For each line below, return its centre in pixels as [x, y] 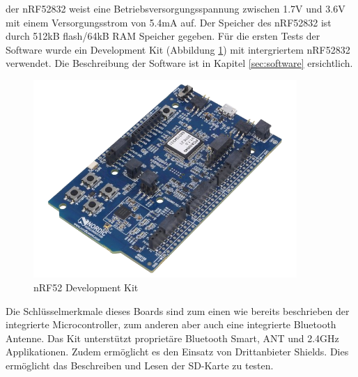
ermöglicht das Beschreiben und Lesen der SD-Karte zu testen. [140, 365]
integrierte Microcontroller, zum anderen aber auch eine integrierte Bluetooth [171, 324]
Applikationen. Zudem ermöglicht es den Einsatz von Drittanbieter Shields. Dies [177, 352]
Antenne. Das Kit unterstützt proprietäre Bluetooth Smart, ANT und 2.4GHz [172, 338]
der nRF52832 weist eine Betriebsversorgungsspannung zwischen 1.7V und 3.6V [176, 8]
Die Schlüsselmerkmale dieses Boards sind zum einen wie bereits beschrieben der [178, 310]
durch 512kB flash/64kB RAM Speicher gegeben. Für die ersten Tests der [163, 36]
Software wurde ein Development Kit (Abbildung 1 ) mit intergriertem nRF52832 [178, 49]
